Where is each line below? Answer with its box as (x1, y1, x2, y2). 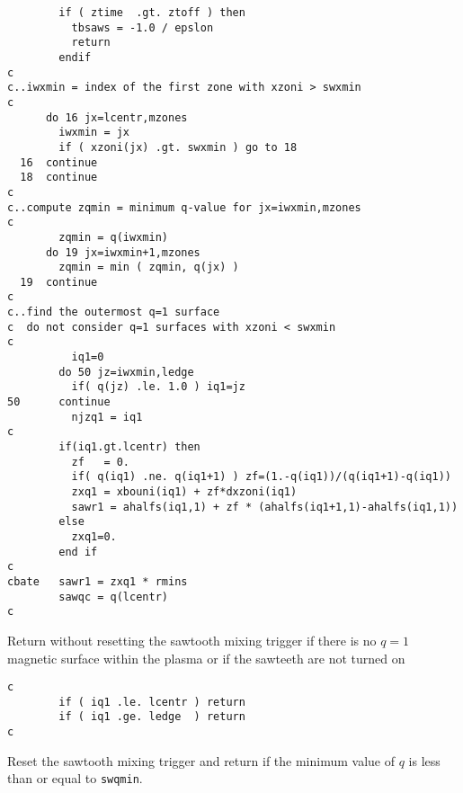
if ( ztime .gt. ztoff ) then (58, 6, 245, 19)
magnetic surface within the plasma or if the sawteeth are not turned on (7, 648, 405, 667)
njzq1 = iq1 (71, 410, 143, 423)
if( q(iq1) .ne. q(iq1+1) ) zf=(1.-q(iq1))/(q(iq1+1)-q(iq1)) (71, 470, 451, 484)
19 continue (20, 275, 98, 289)
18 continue (20, 171, 98, 184)
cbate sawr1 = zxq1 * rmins (7, 575, 188, 588)
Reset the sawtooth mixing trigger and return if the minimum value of (7, 751, 396, 770)
